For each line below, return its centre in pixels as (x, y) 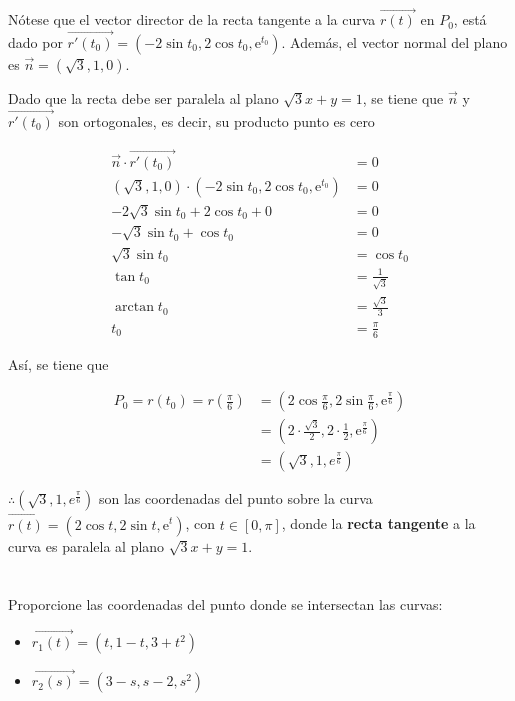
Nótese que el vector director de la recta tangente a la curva (192, 19)
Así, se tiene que (58, 363)
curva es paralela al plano (86, 545)
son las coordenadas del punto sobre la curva (235, 498)
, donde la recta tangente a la (378, 523)
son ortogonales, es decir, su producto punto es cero (216, 120)
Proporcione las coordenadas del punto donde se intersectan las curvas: (225, 604)
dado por (35, 42)
